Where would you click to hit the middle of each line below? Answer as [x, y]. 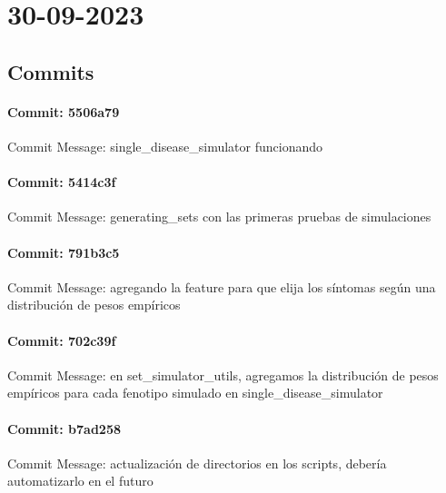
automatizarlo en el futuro [80, 481]
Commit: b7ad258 [64, 428]
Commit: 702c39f [62, 340]
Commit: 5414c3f [62, 182]
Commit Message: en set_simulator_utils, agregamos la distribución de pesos [223, 375]
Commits [51, 71]
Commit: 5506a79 [64, 111]
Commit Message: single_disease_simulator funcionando [165, 146]
